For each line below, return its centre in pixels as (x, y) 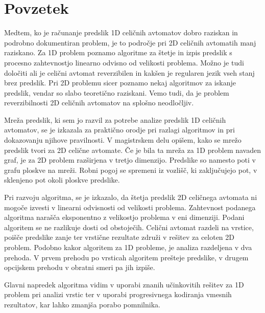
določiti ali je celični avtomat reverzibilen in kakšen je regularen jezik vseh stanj (129, 72)
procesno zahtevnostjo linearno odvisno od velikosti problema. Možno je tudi (124, 62)
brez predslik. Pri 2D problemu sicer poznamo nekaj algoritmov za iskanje (120, 83)
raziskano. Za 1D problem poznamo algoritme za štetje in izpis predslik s (118, 52)
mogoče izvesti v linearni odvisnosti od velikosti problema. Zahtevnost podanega (130, 207)
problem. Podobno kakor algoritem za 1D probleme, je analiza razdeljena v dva (128, 247)
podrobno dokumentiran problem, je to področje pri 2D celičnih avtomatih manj (130, 42)
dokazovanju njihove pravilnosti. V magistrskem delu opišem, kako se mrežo (123, 140)
